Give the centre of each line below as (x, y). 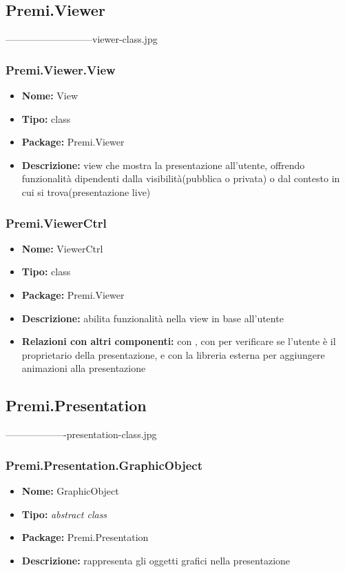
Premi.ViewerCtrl (56, 223)
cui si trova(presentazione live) (86, 191)
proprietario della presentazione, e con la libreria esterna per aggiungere (173, 354)
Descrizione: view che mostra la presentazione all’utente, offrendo (163, 165)
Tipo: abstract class (64, 514)
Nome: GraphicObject (70, 490)
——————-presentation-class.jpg (81, 434)
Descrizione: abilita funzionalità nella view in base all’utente (153, 318)
